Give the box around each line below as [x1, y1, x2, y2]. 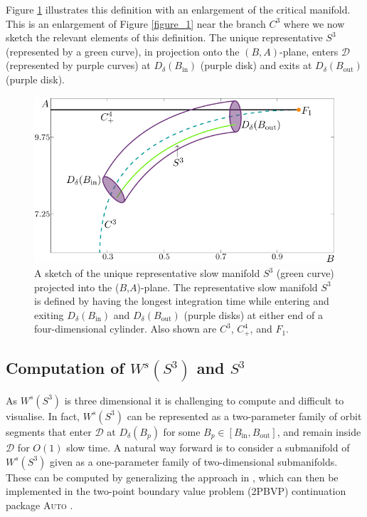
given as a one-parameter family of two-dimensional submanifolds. [50, 454, 338, 469]
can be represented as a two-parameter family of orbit [127, 408, 362, 423]
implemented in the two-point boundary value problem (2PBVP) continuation [6, 484, 346, 498]
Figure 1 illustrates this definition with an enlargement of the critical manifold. [6, 2, 351, 16]
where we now [283, 16, 345, 31]
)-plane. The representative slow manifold [137, 279, 318, 294]
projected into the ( [34, 279, 119, 294]
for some [163, 424, 201, 439]
